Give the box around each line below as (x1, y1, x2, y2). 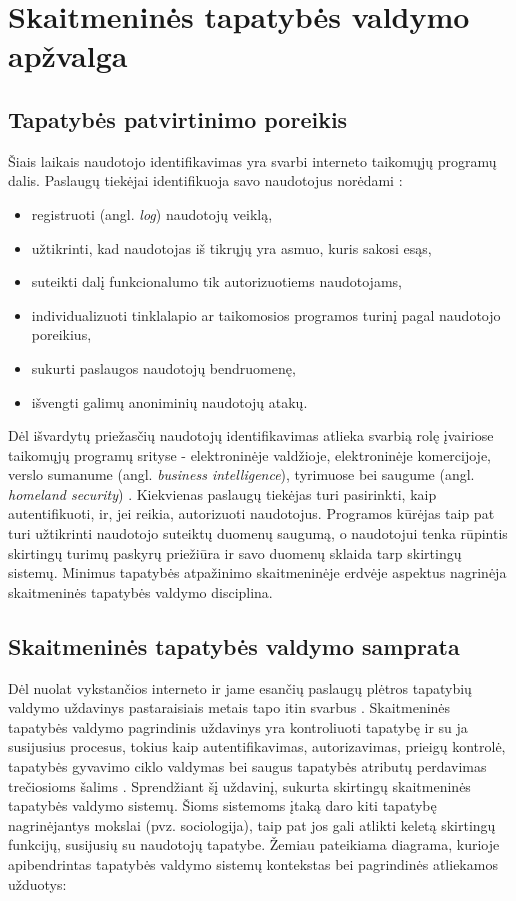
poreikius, (31, 324, 92, 345)
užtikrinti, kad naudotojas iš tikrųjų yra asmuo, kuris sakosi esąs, (31, 237, 432, 258)
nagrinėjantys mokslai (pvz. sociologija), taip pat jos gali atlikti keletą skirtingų (8, 814, 496, 835)
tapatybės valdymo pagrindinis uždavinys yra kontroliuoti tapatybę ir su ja (8, 716, 468, 737)
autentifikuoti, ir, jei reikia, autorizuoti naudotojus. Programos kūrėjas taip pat (8, 503, 495, 524)
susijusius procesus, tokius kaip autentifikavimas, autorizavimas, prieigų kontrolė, (8, 736, 506, 757)
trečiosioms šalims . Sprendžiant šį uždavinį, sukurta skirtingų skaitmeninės (8, 775, 471, 796)
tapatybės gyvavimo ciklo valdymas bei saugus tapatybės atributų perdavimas (8, 756, 487, 777)
